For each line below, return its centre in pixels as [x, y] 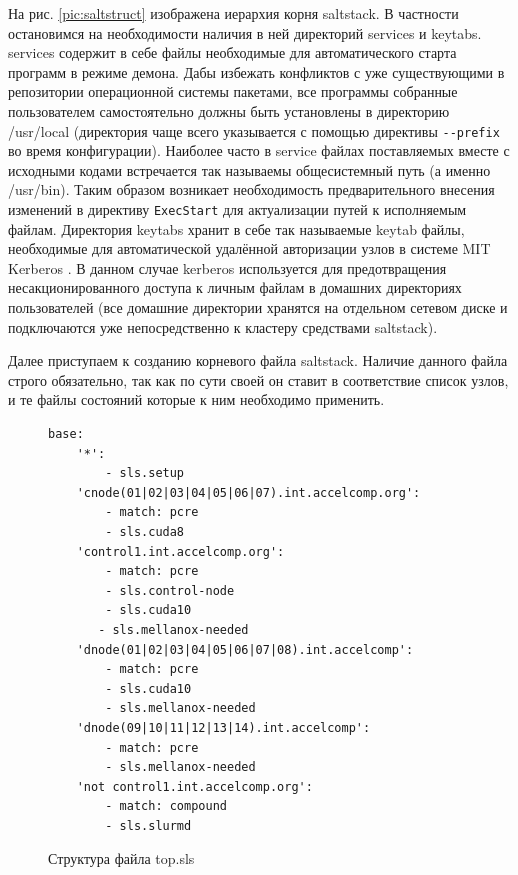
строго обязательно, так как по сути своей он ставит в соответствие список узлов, [258, 379]
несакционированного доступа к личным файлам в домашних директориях [235, 287]
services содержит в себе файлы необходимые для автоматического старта [232, 52]
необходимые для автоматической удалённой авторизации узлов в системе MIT [249, 248]
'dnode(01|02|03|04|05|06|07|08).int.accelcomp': [245, 649]
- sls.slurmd [148, 825]
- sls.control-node [170, 590]
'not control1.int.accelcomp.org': [194, 786]
